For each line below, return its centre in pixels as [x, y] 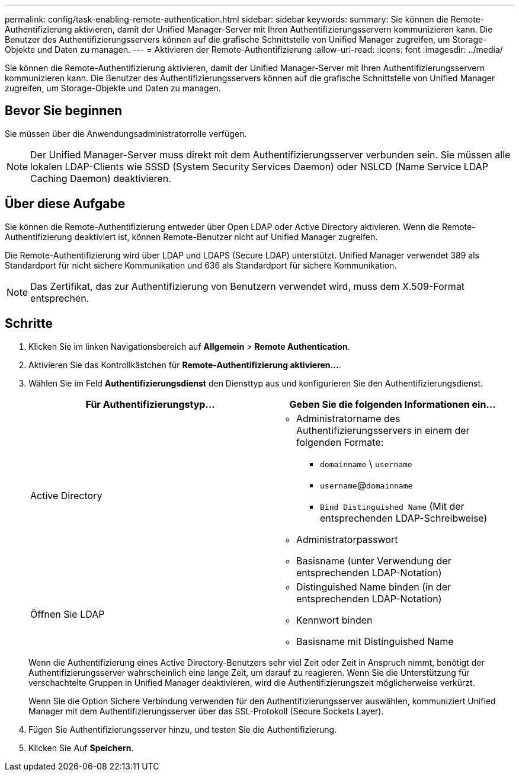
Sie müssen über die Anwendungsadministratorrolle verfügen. [126, 133]
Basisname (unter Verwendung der [374, 561]
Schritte [29, 324]
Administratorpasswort [347, 539]
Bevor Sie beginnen [64, 111]
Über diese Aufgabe [65, 204]
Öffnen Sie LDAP [68, 614]
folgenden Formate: [340, 442]
